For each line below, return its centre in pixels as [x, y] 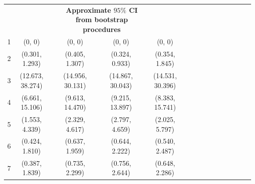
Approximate [89, 10]
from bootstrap [102, 19]
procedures [102, 29]
